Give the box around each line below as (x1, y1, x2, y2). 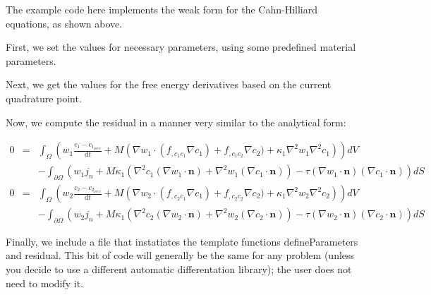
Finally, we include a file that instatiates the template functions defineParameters (6, 234, 358, 248)
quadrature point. (6, 90, 82, 105)
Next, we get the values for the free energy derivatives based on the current (6, 77, 332, 92)
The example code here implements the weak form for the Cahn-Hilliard (6, 2, 317, 16)
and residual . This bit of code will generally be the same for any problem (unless (6, 248, 355, 263)
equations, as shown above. (6, 16, 123, 30)
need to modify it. (6, 275, 84, 290)
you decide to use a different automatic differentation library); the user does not (6, 262, 352, 277)
